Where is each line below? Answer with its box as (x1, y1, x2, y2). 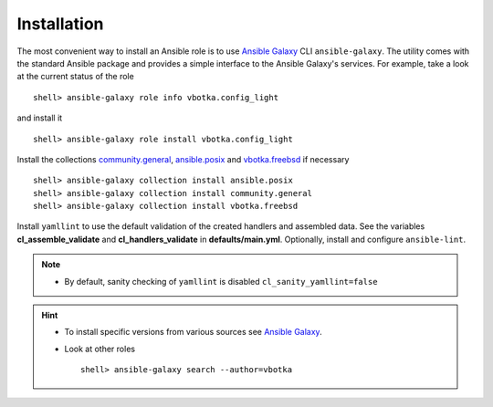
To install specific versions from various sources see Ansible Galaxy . (64, 327, 323, 338)
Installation (16, 14, 104, 34)
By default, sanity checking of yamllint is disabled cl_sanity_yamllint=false (64, 276, 378, 287)
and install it (16, 112, 63, 123)
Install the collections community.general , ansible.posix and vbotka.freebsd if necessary (16, 153, 350, 164)
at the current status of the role (16, 71, 134, 82)
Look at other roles (64, 343, 136, 354)
